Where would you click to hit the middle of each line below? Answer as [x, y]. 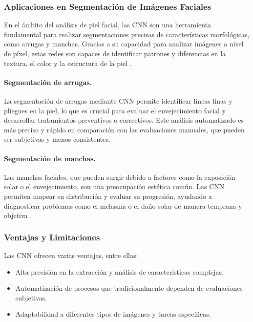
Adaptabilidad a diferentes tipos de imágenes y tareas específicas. [113, 314]
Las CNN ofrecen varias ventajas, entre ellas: [71, 255]
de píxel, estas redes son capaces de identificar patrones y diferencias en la [115, 53]
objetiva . [18, 215]
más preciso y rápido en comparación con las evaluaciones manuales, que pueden [124, 129]
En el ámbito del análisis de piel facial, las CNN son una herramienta [108, 25]
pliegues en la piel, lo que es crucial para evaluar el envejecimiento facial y [115, 110]
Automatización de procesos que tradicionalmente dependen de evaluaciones [129, 288]
